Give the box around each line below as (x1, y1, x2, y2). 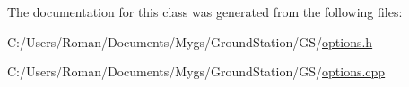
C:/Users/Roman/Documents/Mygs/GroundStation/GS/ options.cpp (7, 62, 386, 81)
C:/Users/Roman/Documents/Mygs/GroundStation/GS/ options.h (7, 32, 373, 51)
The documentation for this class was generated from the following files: (7, 3, 403, 20)
